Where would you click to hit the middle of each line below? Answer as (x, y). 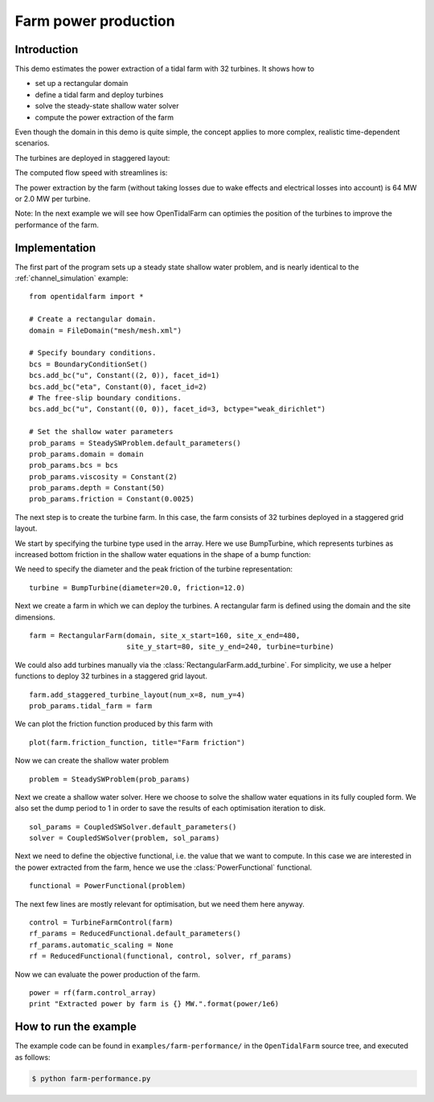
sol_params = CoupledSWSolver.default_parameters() (133, 827)
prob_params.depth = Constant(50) (97, 488)
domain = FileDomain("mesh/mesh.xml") (106, 330)
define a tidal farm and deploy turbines (99, 94)
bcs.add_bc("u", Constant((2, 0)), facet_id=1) (125, 375)
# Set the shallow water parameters (101, 432)
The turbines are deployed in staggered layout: (92, 158)
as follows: (33, 1057)
